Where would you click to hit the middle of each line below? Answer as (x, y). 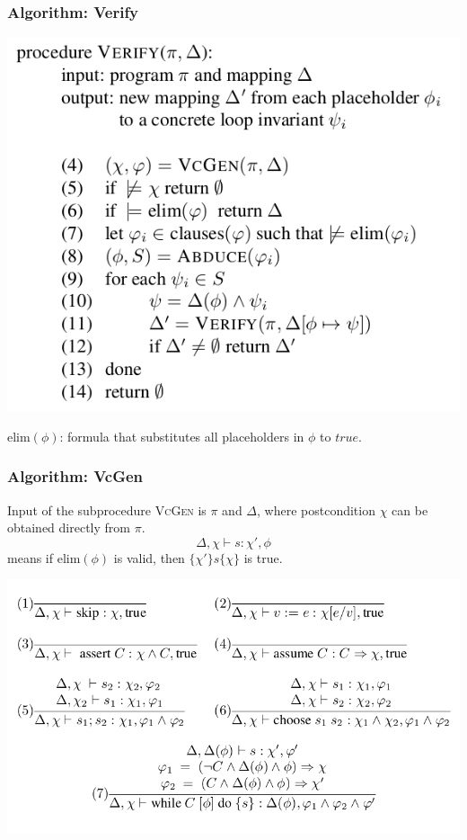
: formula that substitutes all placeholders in (182, 436)
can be (410, 509)
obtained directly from (69, 527)
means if (31, 557)
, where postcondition (316, 509)
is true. (263, 557)
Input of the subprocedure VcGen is (107, 509)
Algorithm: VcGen (75, 476)
